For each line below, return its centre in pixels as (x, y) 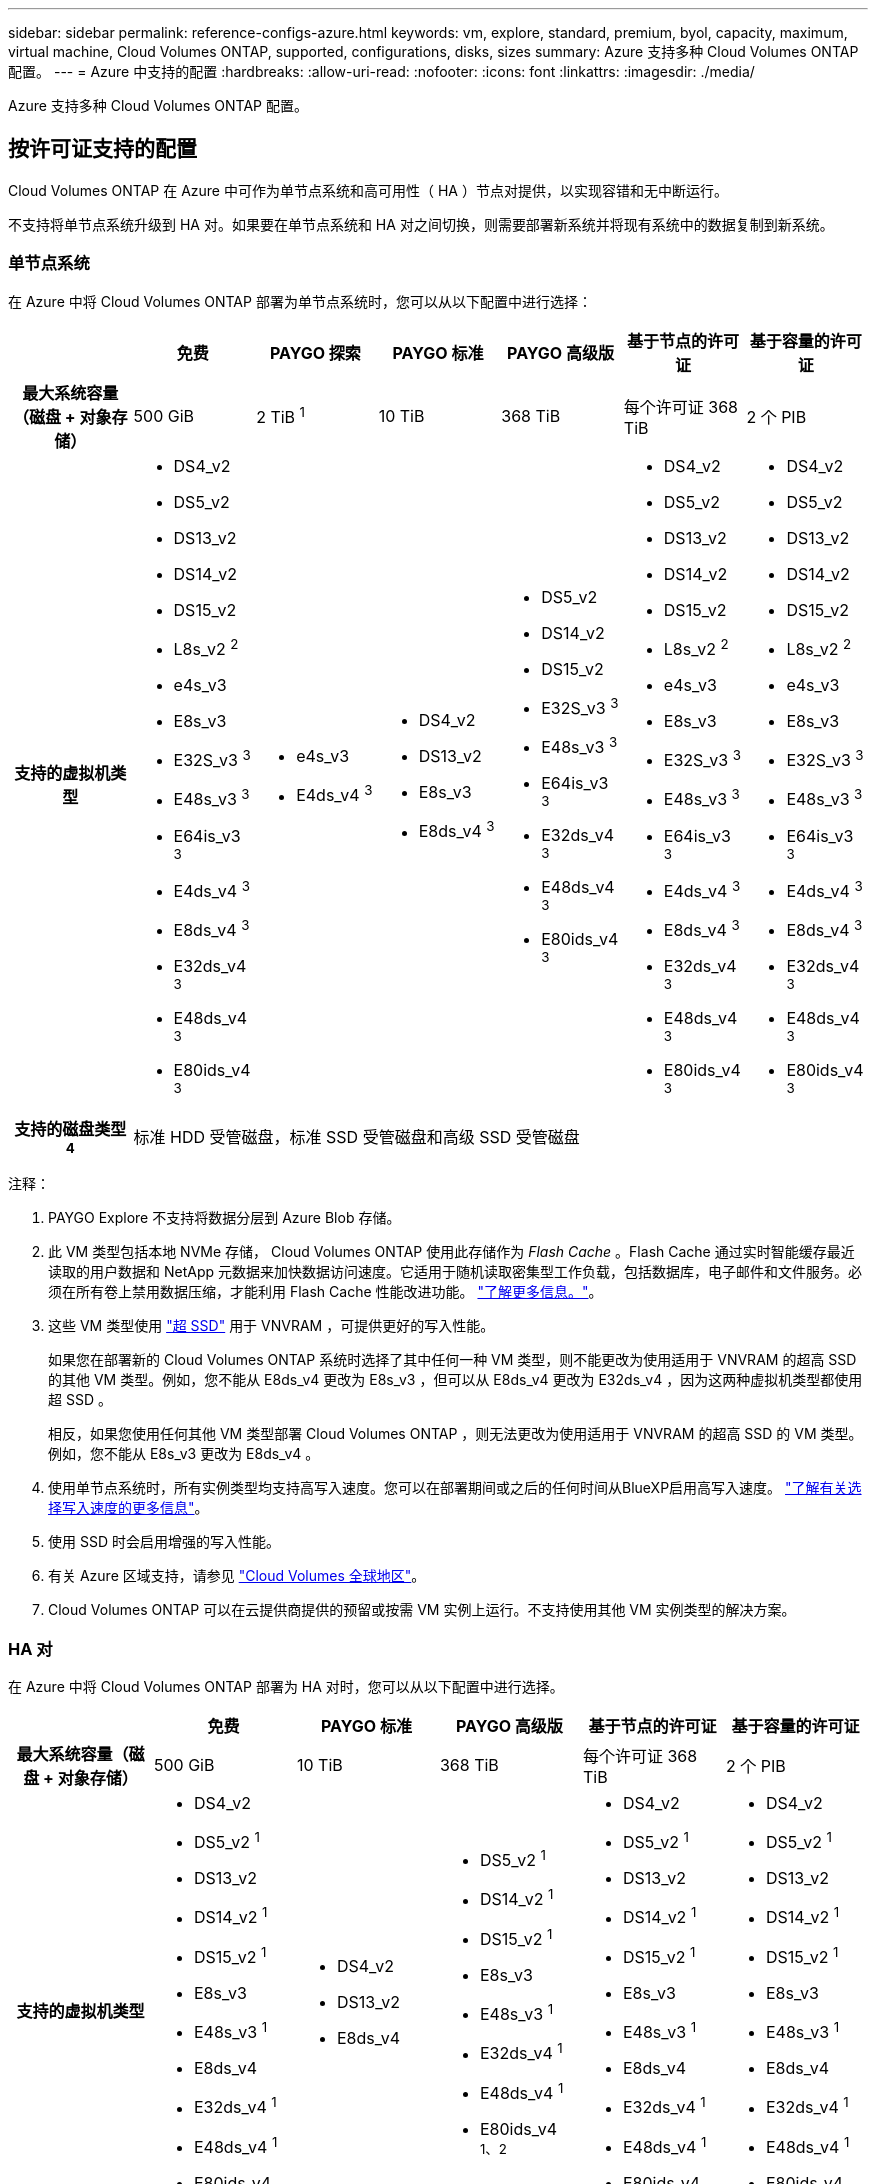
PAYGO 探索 (315, 352)
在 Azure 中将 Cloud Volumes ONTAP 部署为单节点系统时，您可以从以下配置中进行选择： (300, 301)
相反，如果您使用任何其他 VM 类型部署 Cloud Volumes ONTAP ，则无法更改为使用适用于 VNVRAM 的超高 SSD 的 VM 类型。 (455, 1434)
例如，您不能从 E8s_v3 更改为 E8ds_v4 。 (184, 1454)
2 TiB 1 (280, 415)
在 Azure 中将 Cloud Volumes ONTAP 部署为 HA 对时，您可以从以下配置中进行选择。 (286, 1686)
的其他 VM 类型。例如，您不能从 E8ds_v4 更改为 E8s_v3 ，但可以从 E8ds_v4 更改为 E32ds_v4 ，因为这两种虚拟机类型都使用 (455, 1380)
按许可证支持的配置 (102, 149)
